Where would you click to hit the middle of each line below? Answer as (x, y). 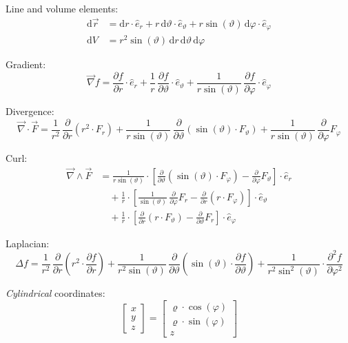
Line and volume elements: (62, 8)
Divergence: (30, 111)
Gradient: (26, 64)
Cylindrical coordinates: (55, 293)
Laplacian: (28, 243)
